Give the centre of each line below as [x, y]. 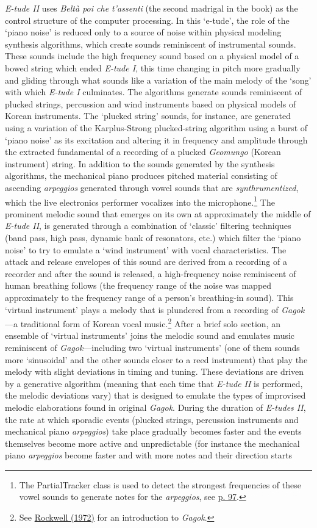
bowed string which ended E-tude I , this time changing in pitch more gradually [153, 67]
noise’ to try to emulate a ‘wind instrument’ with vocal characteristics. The [146, 249]
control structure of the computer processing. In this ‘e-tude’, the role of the [147, 20]
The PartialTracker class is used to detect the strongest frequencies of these [160, 484]
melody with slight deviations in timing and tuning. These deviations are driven [155, 371]
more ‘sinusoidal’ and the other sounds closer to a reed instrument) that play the [156, 359]
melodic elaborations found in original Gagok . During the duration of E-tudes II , [155, 407]
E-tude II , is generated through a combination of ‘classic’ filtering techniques [148, 226]
